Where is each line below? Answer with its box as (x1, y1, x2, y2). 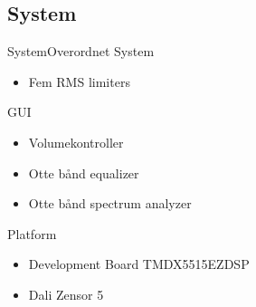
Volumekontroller (28, 132, 124, 151)
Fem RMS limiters (28, 72, 130, 91)
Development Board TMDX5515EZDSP (28, 254, 250, 273)
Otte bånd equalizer (28, 163, 139, 182)
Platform (7, 224, 57, 243)
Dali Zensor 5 (28, 284, 104, 303)
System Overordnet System (7, 42, 155, 61)
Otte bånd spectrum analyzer (28, 194, 192, 213)
